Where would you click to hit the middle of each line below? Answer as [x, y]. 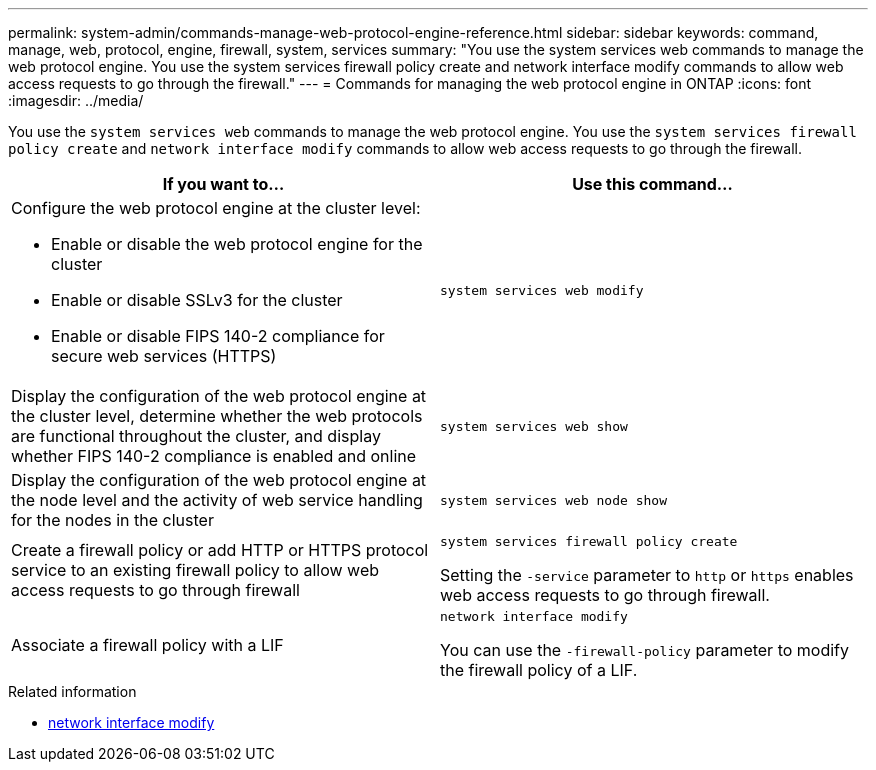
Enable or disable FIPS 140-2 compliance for [218, 336]
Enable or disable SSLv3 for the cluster [197, 300]
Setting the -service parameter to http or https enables [647, 575]
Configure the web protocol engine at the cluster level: [216, 208]
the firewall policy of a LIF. [539, 670]
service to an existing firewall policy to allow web [195, 569]
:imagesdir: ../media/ [76, 100]
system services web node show [553, 500]
